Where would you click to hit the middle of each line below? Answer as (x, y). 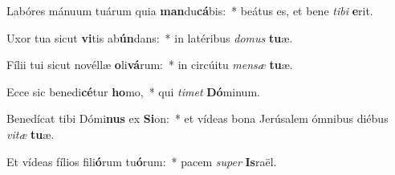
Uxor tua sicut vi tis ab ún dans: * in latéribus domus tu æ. (150, 37)
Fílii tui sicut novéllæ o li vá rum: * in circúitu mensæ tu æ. (150, 65)
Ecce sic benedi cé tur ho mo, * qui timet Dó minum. (133, 91)
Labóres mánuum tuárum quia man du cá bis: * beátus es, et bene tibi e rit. (190, 10)
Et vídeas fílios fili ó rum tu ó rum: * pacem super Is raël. (142, 161)
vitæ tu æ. (31, 134)
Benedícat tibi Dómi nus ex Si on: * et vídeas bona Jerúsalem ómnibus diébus (197, 118)
